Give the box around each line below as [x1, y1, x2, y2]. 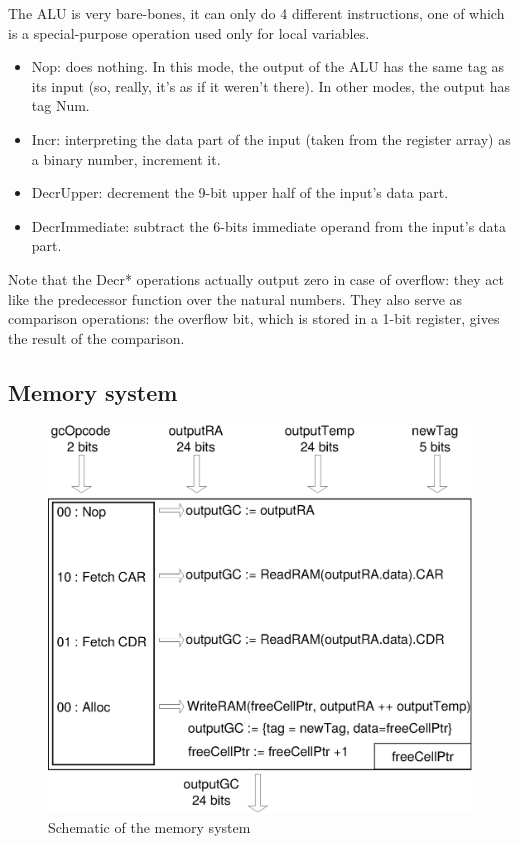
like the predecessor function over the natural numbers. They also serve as [8, 288, 463, 309]
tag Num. [31, 95, 90, 116]
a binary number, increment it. [31, 148, 221, 169]
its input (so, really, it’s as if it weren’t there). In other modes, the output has [31, 75, 510, 96]
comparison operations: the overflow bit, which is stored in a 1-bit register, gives [8, 308, 500, 329]
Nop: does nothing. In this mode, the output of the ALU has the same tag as [31, 56, 505, 77]
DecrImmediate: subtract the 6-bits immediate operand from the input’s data [31, 215, 507, 236]
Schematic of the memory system [48, 816, 251, 837]
